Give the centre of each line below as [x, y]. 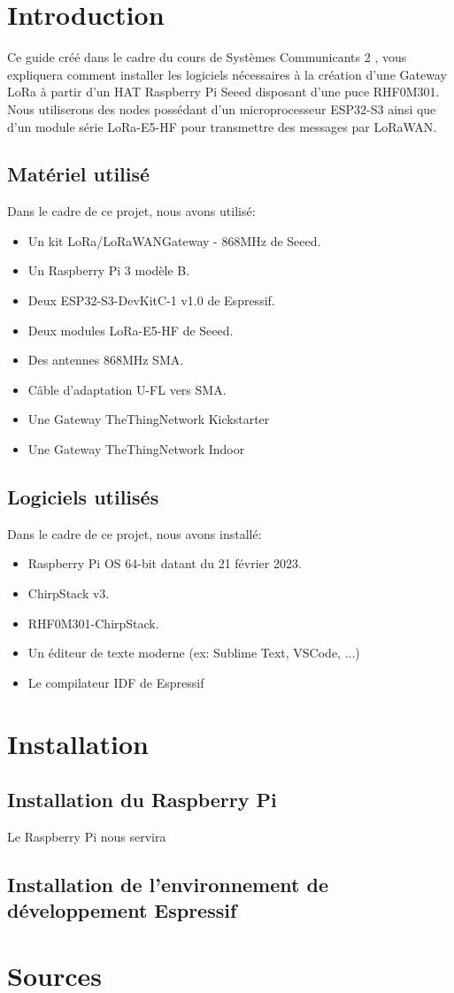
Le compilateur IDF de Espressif [116, 682]
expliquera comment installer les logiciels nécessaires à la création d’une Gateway [227, 74]
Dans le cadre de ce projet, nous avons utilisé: [131, 211]
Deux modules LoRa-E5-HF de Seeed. [131, 330]
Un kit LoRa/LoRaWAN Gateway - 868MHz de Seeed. [174, 240]
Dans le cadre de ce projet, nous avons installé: [135, 533]
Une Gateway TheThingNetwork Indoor [136, 449]
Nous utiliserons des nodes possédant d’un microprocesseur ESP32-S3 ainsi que [222, 108]
